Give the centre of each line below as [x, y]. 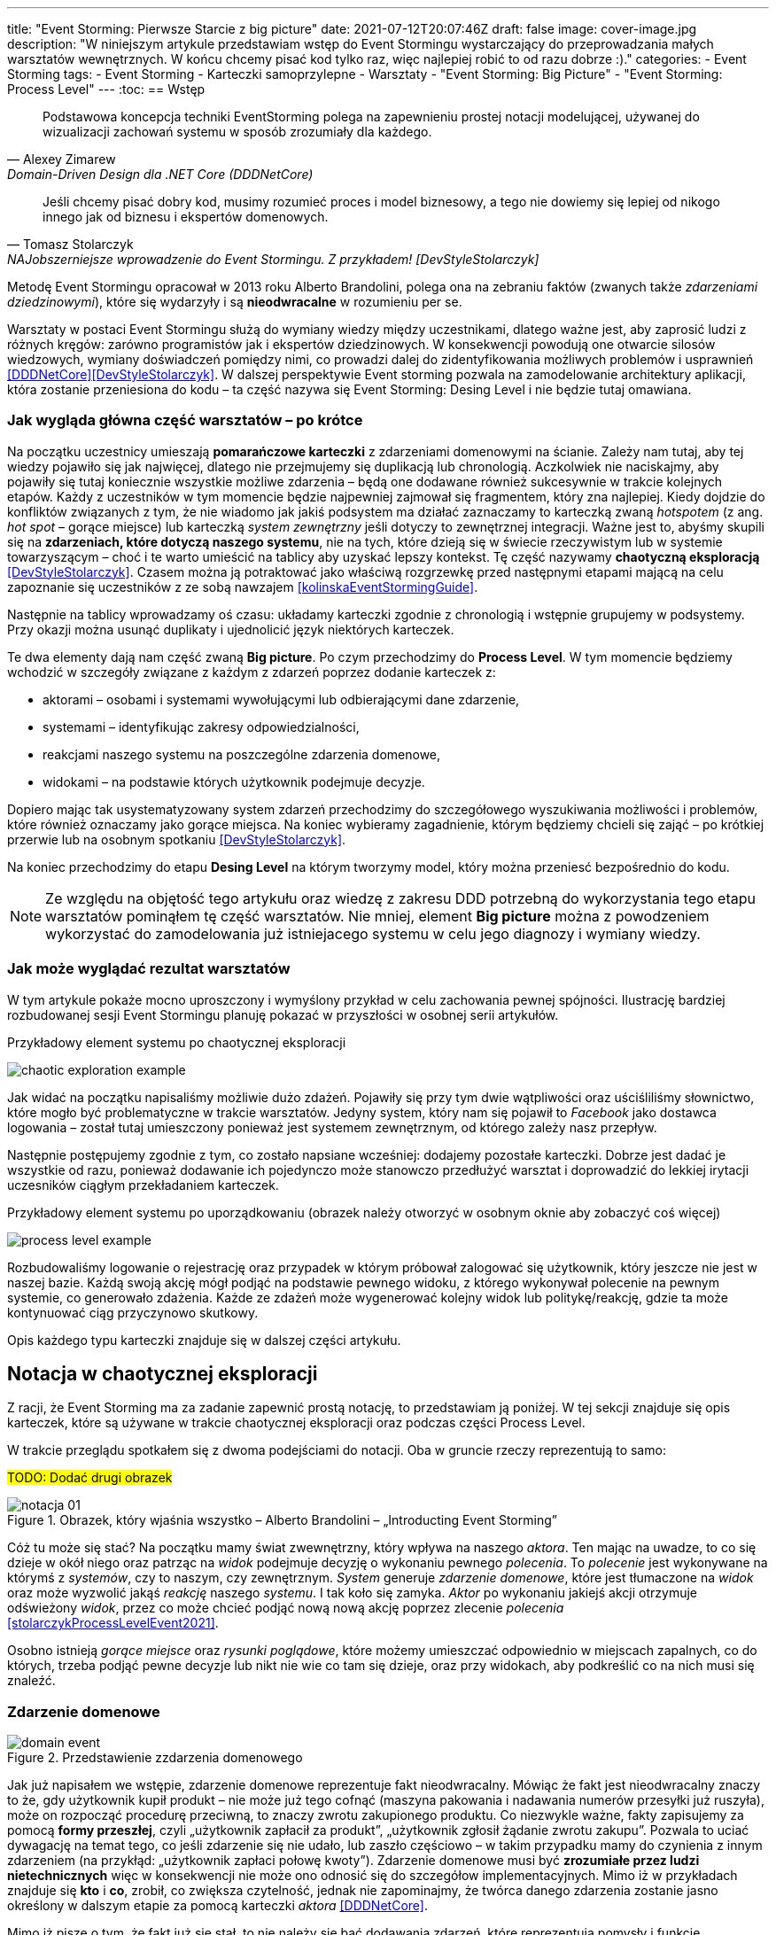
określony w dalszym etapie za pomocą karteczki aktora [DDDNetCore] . [217, 1906]
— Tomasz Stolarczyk [70, 244]
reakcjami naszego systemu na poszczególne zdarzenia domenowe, [242, 754]
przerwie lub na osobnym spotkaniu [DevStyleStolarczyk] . [177, 839]
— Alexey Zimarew [62, 159]
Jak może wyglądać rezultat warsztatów [149, 969]
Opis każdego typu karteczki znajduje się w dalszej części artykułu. [204, 1340]
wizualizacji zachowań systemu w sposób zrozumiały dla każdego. [237, 132]
